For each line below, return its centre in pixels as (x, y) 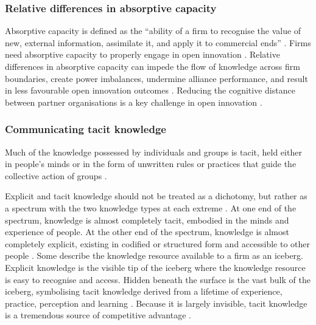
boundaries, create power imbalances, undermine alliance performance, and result (156, 78)
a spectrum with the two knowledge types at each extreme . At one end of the (151, 207)
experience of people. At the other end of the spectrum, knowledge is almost (147, 232)
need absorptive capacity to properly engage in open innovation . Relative (142, 54)
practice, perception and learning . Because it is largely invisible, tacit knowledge (156, 303)
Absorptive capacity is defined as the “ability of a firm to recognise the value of (153, 31)
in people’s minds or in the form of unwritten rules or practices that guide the (151, 164)
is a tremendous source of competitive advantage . (98, 315)
